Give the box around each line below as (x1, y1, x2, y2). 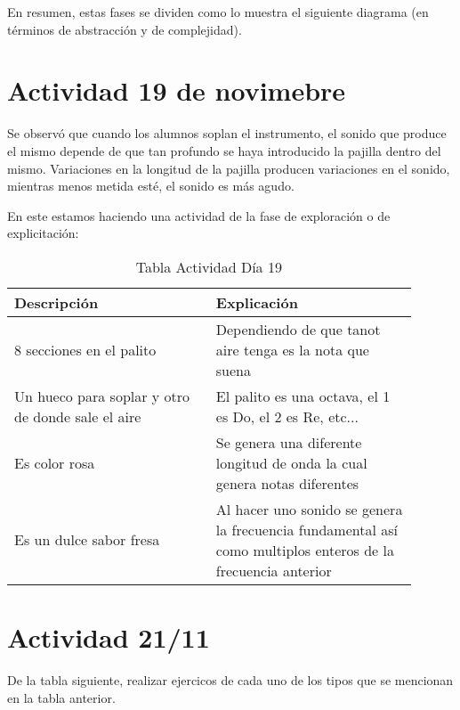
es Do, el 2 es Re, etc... (215, 405, 359, 427)
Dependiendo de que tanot (215, 318, 381, 339)
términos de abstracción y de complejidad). (7, 20, 242, 38)
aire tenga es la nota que (215, 339, 369, 360)
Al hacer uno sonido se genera (215, 498, 403, 519)
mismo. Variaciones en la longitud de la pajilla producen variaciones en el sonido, (7, 159, 450, 177)
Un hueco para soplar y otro (14, 385, 190, 406)
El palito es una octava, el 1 (215, 385, 391, 406)
